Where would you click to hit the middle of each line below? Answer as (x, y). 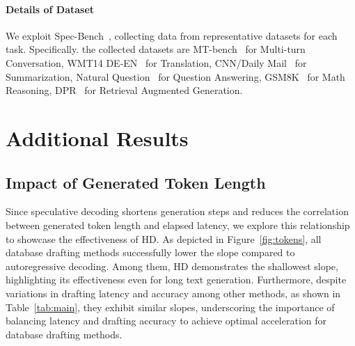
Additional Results (97, 137)
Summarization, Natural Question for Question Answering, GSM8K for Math (175, 76)
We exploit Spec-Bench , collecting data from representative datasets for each (172, 35)
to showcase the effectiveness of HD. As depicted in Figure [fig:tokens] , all (164, 238)
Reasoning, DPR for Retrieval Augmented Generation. (124, 90)
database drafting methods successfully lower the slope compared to (150, 252)
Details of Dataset (50, 9)
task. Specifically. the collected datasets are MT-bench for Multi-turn (156, 49)
